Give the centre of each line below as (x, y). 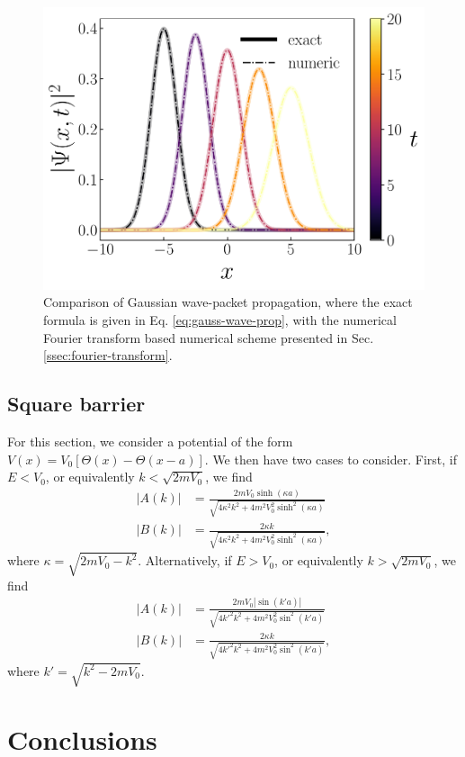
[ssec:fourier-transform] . (108, 355)
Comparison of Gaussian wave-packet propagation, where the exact (228, 302)
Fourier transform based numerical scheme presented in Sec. (209, 337)
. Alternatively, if (185, 560)
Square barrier (76, 404)
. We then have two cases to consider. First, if (331, 459)
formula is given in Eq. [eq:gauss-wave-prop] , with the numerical (220, 319)
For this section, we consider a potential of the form (150, 441)
